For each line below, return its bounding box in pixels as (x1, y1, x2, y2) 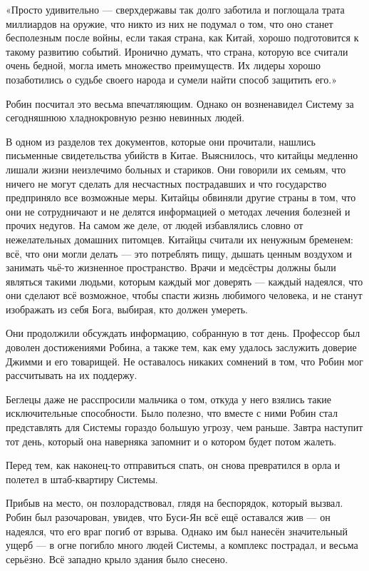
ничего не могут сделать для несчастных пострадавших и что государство (6, 176, 327, 191)
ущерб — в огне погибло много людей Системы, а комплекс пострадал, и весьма (6, 537, 358, 552)
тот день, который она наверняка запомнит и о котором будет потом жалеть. (6, 433, 337, 448)
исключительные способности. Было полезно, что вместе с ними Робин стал (6, 405, 338, 420)
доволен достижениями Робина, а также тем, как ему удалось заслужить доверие (6, 340, 357, 355)
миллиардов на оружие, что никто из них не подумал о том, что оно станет (6, 16, 333, 31)
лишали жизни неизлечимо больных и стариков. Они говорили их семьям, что (6, 161, 346, 176)
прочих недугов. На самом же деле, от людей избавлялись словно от (6, 218, 303, 233)
